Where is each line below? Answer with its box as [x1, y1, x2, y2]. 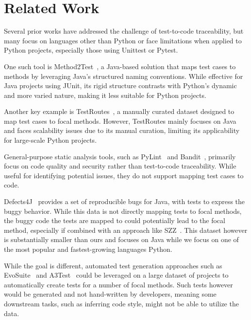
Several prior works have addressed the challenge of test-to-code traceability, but [4, 26, 244, 36]
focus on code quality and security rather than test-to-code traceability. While [4, 161, 236, 171]
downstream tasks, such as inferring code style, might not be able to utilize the [4, 298, 239, 308]
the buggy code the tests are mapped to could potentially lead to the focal [4, 215, 225, 226]
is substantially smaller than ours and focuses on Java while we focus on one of [4, 234, 239, 245]
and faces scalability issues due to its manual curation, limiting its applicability [4, 125, 240, 135]
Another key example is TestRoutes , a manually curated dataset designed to [4, 106, 234, 116]
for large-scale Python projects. [4, 135, 97, 145]
